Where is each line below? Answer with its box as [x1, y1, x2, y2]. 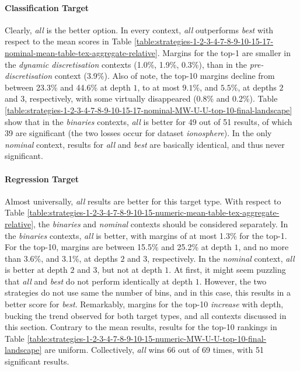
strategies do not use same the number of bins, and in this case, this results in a [5, 286, 291, 299]
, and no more [238, 241, 289, 253]
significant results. [5, 355, 69, 367]
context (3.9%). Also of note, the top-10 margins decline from [54, 70, 275, 82]
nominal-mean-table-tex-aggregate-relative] [5, 46, 158, 58]
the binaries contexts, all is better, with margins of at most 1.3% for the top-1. [5, 229, 287, 241]
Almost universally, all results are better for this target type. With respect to [5, 195, 281, 207]
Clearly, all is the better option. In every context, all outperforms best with [5, 23, 274, 36]
